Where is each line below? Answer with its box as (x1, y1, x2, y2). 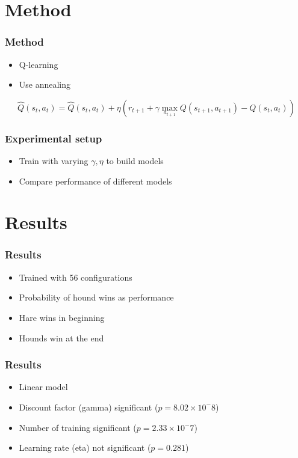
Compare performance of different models (19, 174, 172, 187)
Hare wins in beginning (19, 311, 105, 323)
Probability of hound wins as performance (19, 291, 174, 304)
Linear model (19, 380, 68, 393)
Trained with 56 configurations (19, 270, 132, 283)
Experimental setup (5, 130, 102, 145)
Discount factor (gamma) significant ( (19, 400, 158, 413)
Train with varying (19, 154, 88, 166)
